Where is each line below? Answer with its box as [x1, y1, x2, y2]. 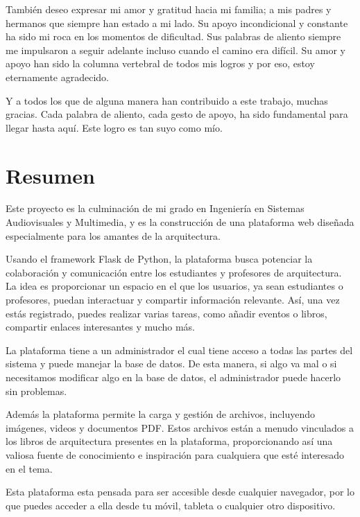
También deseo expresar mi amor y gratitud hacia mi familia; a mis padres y [6, 2, 332, 16]
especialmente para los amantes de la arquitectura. [6, 228, 221, 243]
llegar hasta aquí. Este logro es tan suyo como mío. [6, 120, 223, 134]
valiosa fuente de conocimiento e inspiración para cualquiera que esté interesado [6, 447, 345, 462]
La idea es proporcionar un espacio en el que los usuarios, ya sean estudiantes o [6, 279, 343, 293]
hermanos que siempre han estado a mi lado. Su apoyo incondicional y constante [6, 15, 348, 30]
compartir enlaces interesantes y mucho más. [6, 319, 195, 334]
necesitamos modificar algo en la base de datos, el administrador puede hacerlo [6, 370, 341, 384]
